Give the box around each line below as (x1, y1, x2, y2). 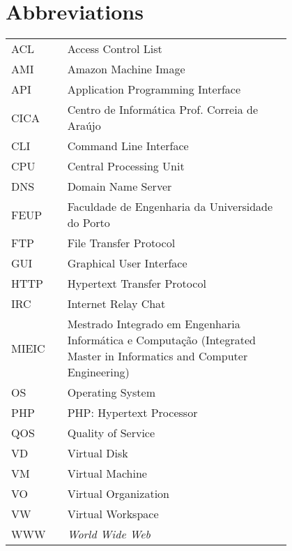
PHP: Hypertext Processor (67, 404, 198, 421)
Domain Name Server (67, 178, 172, 195)
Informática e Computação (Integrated (67, 332, 256, 348)
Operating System (67, 384, 156, 401)
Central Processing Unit (67, 158, 185, 175)
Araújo (67, 117, 101, 134)
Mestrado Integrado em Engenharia (67, 316, 240, 332)
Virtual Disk (67, 445, 128, 462)
